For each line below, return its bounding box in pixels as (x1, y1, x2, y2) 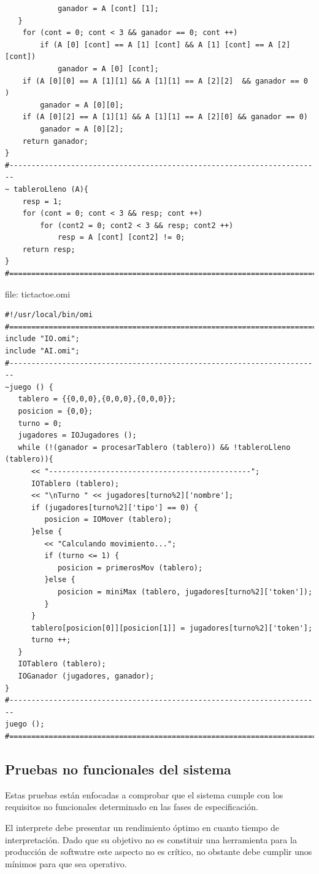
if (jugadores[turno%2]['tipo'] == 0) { (31, 503, 198, 512)
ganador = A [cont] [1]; (57, 4, 159, 13)
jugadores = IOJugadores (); (18, 431, 137, 440)
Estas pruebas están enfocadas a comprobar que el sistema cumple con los (5, 788, 283, 801)
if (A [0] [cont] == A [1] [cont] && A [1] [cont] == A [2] (40, 40, 291, 49)
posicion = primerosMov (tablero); (57, 563, 203, 572)
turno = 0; (18, 419, 63, 428)
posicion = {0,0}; (18, 407, 93, 415)
